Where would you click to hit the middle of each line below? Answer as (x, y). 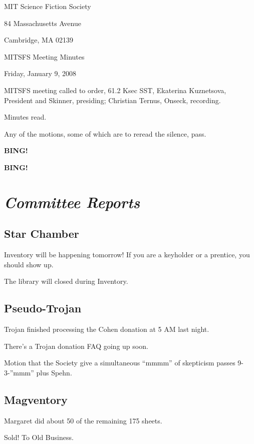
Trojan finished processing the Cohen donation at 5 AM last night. (107, 329)
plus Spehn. (54, 372)
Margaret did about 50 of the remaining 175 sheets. (83, 420)
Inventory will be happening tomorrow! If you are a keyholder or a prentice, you (127, 255)
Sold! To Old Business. (39, 437)
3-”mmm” (19, 372)
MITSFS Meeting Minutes (44, 56)
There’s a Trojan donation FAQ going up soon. (76, 346)
